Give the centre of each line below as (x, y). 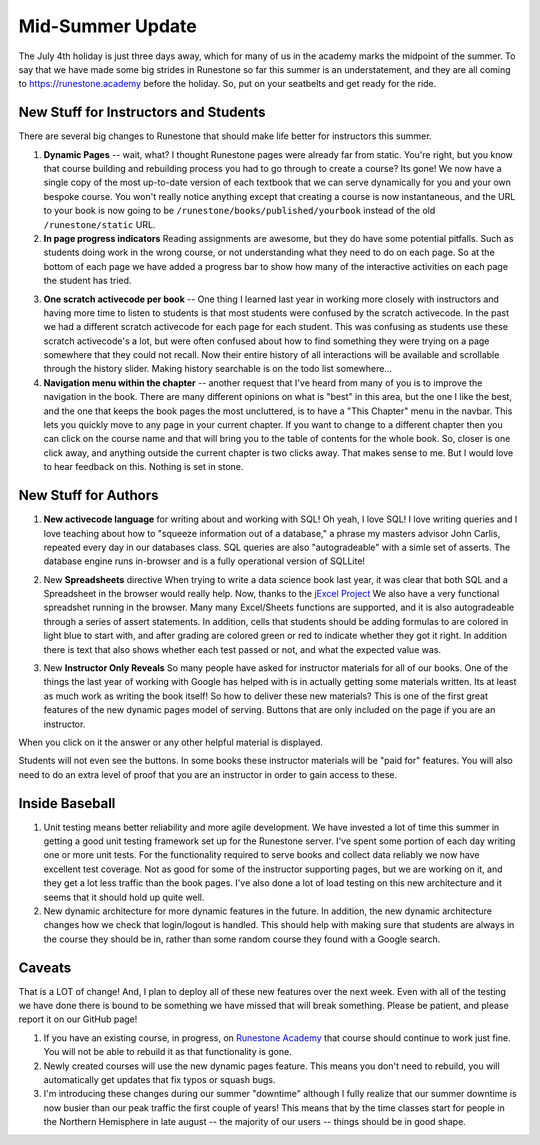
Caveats (45, 967)
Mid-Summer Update (107, 26)
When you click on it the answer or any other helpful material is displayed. (171, 742)
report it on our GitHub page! (78, 1019)
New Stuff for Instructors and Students (142, 112)
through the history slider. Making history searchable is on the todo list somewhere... (218, 369)
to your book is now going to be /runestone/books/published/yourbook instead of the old (239, 211)
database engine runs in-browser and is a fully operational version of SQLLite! (204, 561)
